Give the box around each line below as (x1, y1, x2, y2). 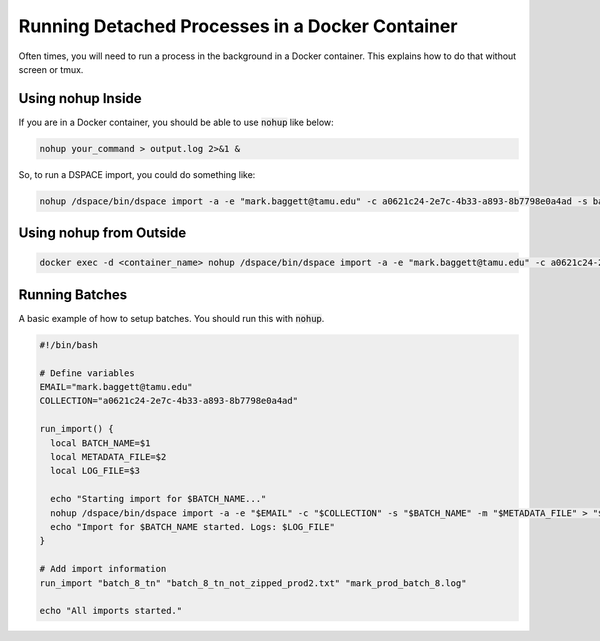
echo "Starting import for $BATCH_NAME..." (50, 493, 267, 505)
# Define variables (39, 367, 135, 379)
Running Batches (18, 286, 128, 303)
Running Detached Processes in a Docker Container (18, 15, 458, 37)
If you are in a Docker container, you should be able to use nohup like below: (18, 116, 334, 128)
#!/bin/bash (39, 339, 99, 350)
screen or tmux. (18, 63, 84, 75)
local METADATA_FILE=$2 (50, 451, 167, 462)
